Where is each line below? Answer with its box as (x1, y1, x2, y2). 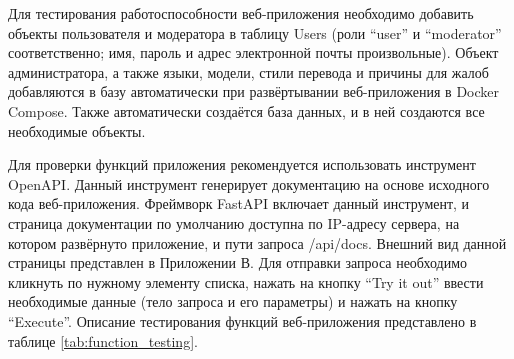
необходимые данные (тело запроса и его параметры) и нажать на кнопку (8, 291, 458, 312)
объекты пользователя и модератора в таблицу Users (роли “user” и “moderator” (8, 22, 502, 43)
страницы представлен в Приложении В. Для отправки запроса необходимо (8, 252, 467, 273)
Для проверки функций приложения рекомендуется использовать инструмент (8, 154, 476, 175)
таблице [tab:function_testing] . (8, 330, 198, 351)
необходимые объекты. (8, 120, 146, 141)
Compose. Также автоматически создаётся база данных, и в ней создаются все (8, 100, 485, 121)
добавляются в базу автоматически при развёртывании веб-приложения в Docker (8, 81, 499, 102)
